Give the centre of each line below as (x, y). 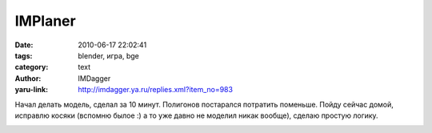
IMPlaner (45, 21)
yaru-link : (31, 90)
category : (32, 67)
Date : (24, 45)
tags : (24, 55)
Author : (28, 78)
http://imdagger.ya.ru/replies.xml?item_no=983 (156, 90)
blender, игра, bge (108, 55)
